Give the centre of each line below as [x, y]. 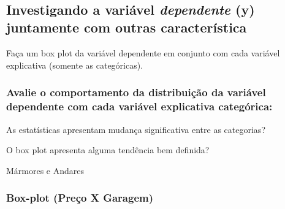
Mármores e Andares [45, 170]
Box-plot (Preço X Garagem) [80, 198]
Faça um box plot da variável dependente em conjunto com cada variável [143, 53]
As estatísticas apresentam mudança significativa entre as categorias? [136, 129]
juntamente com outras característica [127, 27]
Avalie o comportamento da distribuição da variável [136, 92]
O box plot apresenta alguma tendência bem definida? [108, 150]
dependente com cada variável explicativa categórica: [139, 106]
